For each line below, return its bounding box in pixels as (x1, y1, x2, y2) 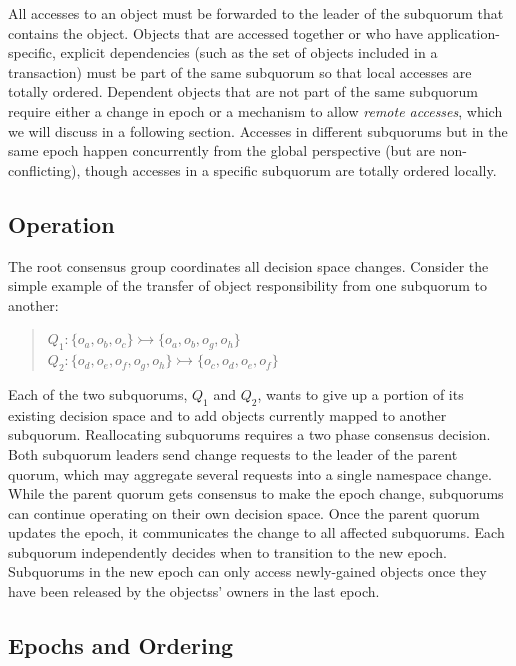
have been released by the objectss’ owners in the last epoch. (8, 581, 380, 602)
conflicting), (8, 159, 81, 180)
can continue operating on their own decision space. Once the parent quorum (8, 502, 480, 523)
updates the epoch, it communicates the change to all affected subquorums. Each (8, 522, 505, 543)
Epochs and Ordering (8, 630, 234, 661)
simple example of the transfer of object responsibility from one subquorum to (8, 275, 487, 296)
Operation (8, 208, 115, 239)
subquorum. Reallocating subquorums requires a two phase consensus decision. (8, 424, 491, 445)
